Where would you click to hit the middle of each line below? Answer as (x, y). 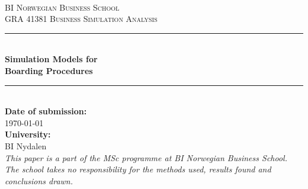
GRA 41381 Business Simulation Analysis (81, 19)
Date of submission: (46, 111)
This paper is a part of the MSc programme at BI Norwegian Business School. (146, 157)
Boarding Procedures (49, 70)
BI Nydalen (26, 145)
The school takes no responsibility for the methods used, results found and (138, 169)
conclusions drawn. (39, 180)
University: (28, 134)
